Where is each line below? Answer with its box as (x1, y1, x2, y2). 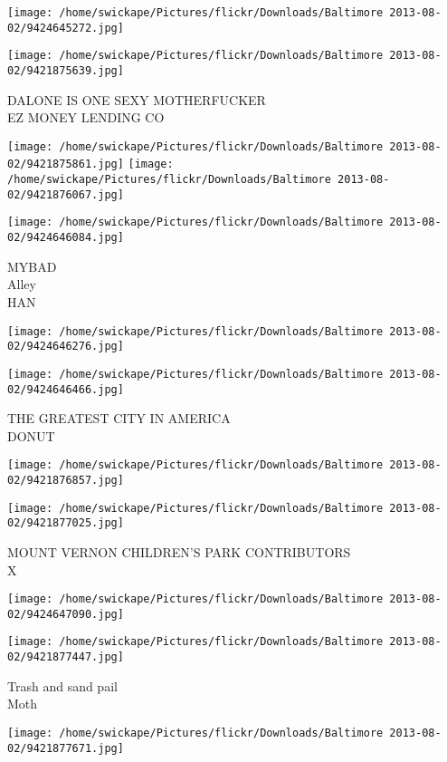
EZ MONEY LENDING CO (7, 108, 165, 127)
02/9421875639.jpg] (7, 63, 124, 77)
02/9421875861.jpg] (7, 158, 124, 171)
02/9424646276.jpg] (7, 340, 124, 353)
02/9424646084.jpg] (7, 231, 124, 245)
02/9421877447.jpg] (7, 651, 124, 664)
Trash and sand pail (7, 676, 118, 695)
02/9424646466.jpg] (7, 382, 124, 396)
